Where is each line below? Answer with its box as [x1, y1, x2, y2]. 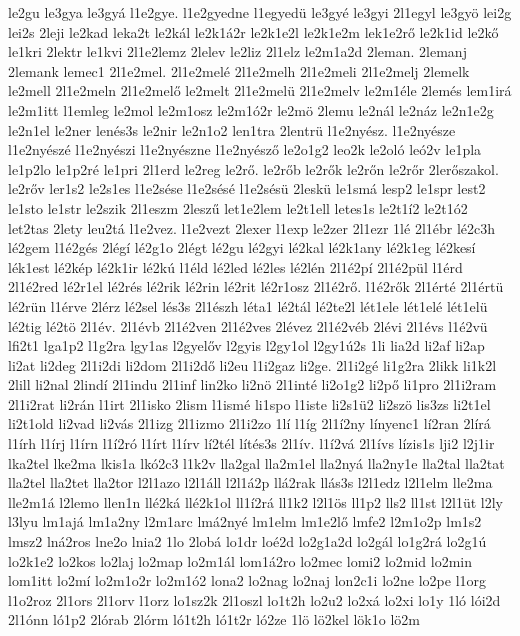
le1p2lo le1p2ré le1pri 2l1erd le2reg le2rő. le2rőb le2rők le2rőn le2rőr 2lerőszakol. [8, 158, 499, 179]
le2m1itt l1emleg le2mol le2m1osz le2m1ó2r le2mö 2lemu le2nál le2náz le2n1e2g [8, 99, 494, 120]
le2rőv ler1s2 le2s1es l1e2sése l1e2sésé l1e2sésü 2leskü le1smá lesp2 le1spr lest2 [8, 178, 486, 199]
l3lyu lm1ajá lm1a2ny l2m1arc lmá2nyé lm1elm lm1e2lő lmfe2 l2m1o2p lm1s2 [8, 511, 482, 532]
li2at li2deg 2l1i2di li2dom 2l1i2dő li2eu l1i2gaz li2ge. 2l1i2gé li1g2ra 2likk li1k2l [8, 354, 497, 375]
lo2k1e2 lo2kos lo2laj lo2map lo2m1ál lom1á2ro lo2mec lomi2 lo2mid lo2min [8, 550, 473, 571]
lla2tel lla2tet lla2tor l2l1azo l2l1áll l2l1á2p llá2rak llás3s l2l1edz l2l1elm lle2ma [8, 472, 493, 493]
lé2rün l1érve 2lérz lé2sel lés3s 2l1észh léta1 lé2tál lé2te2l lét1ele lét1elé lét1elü [8, 295, 488, 316]
